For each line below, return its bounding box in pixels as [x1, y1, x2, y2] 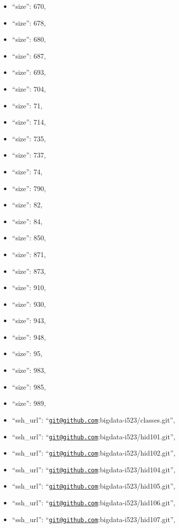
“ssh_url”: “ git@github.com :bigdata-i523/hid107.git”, [12, 514, 176, 524]
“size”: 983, [12, 365, 46, 375]
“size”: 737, [12, 150, 46, 160]
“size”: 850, [12, 232, 46, 243]
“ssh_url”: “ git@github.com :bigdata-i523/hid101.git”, [12, 431, 176, 441]
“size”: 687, [12, 50, 46, 61]
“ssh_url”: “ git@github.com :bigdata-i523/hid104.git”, [12, 464, 176, 474]
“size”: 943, [12, 315, 46, 326]
